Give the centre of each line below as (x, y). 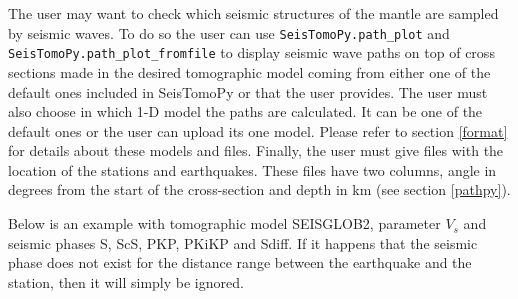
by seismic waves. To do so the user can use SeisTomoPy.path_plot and (229, 32)
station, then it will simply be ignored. (126, 281)
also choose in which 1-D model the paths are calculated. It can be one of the (245, 111)
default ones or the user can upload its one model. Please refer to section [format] (258, 130)
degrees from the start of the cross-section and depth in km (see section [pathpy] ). (259, 189)
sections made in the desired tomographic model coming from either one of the (249, 71)
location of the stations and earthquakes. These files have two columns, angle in (252, 169)
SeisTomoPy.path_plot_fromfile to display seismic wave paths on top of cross (251, 52)
